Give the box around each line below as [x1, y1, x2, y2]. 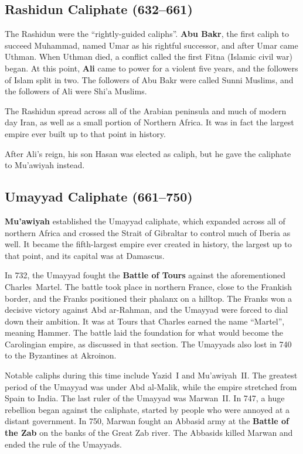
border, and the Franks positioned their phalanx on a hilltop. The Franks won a [5, 292, 292, 304]
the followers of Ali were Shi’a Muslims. [5, 85, 147, 97]
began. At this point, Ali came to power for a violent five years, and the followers [5, 62, 298, 74]
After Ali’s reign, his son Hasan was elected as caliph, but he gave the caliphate [5, 147, 291, 159]
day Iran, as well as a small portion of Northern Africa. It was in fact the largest [5, 116, 294, 128]
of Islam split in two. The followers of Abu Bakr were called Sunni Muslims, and [5, 73, 294, 86]
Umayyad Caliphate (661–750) [5, 187, 193, 206]
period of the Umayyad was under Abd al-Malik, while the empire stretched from [5, 380, 297, 392]
